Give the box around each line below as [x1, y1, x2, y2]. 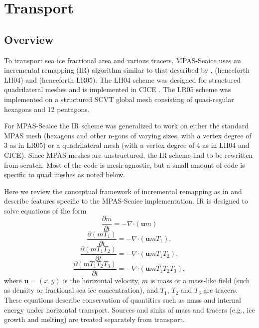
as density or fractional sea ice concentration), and [4, 285, 158, 295]
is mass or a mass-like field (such [150, 275, 250, 285]
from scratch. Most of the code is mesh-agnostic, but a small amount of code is [4, 159, 245, 170]
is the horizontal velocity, [63, 275, 140, 285]
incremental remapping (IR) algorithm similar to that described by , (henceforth [4, 65, 250, 75]
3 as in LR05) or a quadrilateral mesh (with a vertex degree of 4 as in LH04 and [4, 140, 250, 150]
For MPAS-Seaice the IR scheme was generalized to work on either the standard [4, 120, 249, 131]
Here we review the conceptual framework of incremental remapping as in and [4, 186, 242, 196]
